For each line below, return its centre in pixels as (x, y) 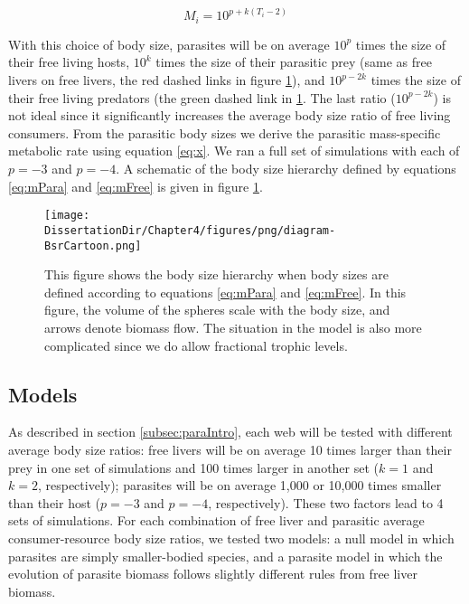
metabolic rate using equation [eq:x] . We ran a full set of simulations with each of (234, 151)
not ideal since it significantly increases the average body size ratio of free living (230, 115)
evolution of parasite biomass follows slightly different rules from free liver (213, 574)
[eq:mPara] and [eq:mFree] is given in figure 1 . (136, 186)
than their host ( (55, 502)
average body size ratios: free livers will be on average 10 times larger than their (230, 449)
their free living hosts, (69, 62)
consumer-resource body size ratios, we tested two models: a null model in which (231, 538)
